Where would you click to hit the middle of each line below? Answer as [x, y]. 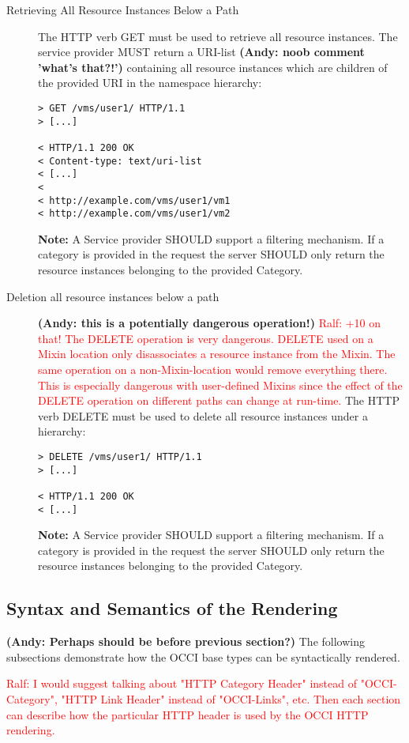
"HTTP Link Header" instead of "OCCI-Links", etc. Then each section [231, 699]
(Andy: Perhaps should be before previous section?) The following [186, 641]
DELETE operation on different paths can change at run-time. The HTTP [219, 400]
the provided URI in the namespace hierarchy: [150, 83]
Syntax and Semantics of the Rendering [172, 608]
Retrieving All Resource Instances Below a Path [123, 9]
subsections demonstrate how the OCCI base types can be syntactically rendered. [203, 656]
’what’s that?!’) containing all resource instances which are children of [213, 67]
